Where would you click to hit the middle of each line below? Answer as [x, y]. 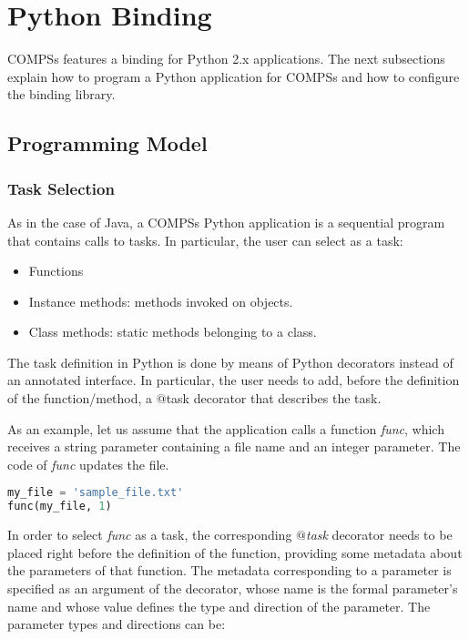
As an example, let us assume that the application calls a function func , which [226, 428]
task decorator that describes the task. [274, 398]
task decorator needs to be [379, 535]
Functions [56, 271]
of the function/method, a [80, 398]
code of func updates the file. [88, 464]
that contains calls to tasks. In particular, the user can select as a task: [205, 240]
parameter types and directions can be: [117, 624]
